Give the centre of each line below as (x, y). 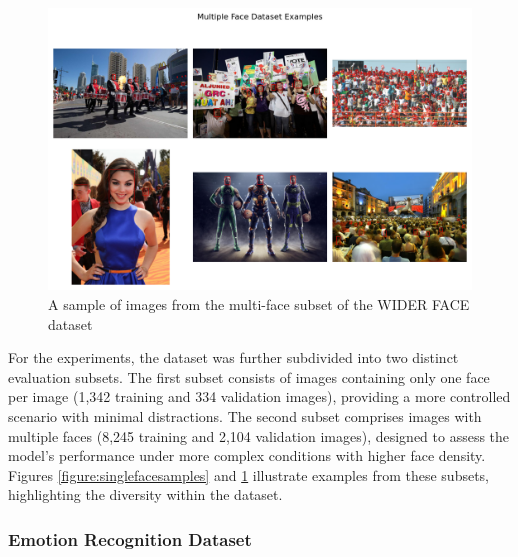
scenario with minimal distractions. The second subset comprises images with (245, 415)
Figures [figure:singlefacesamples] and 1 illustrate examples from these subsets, (249, 474)
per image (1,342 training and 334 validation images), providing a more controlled (259, 396)
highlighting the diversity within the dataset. (145, 494)
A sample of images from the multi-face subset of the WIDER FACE (259, 303)
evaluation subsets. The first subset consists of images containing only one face (249, 376)
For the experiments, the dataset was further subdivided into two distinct (233, 357)
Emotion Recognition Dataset (130, 538)
